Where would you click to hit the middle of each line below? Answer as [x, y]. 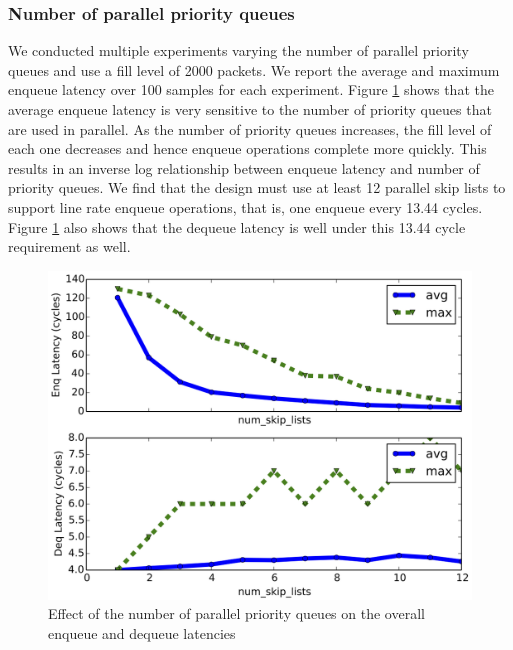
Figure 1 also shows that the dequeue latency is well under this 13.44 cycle [237, 226]
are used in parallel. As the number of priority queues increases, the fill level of [250, 128]
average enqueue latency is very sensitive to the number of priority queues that [250, 109]
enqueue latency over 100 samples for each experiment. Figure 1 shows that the [251, 89]
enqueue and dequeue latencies [142, 632]
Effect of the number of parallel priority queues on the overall [236, 613]
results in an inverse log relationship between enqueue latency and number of [244, 167]
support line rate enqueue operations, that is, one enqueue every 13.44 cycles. [245, 206]
